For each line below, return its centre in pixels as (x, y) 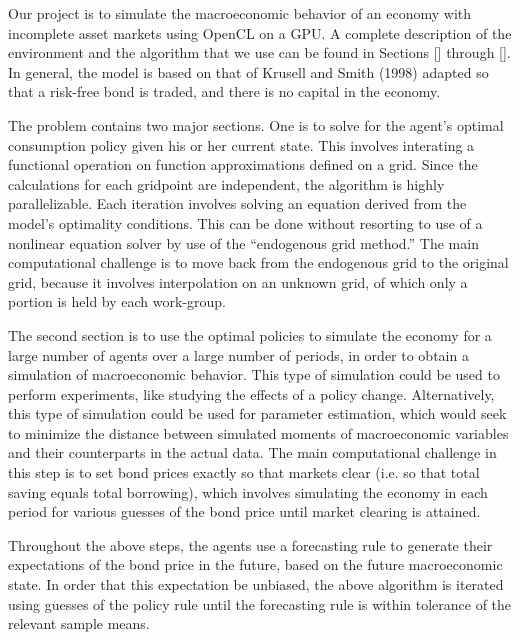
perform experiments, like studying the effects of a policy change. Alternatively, (251, 393)
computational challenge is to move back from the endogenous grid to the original (258, 262)
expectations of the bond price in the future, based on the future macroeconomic (255, 564)
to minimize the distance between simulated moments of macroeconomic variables (258, 432)
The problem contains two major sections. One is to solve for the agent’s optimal (256, 124)
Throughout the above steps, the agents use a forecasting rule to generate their (250, 544)
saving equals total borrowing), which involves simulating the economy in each (248, 491)
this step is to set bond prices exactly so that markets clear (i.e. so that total (244, 472)
